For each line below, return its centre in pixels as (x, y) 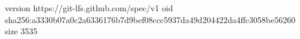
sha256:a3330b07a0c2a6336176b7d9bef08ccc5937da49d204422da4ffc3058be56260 (150, 19)
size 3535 (21, 31)
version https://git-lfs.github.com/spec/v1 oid (89, 8)
